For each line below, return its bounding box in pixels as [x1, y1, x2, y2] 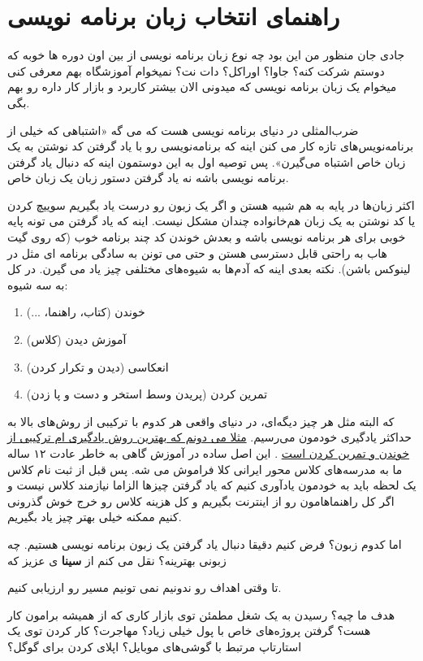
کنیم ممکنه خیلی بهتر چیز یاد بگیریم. [7, 508, 182, 525]
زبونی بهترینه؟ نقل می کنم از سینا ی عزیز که [7, 551, 227, 568]
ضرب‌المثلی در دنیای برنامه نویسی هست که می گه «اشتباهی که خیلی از [7, 121, 359, 138]
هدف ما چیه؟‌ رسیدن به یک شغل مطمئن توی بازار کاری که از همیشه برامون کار [7, 606, 395, 623]
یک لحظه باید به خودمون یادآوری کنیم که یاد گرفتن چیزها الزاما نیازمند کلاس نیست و [7, 476, 417, 494]
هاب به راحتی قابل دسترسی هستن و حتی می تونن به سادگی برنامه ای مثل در [7, 244, 387, 261]
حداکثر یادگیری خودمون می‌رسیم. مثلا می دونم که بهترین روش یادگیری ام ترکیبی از [7, 428, 412, 446]
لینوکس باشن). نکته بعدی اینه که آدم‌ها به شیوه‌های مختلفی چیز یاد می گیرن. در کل [7, 260, 411, 277]
